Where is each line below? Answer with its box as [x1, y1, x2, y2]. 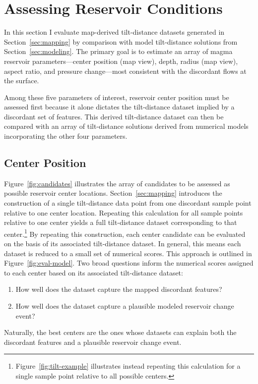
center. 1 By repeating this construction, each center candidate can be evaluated [4, 227, 246, 239]
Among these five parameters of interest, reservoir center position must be [4, 92, 229, 102]
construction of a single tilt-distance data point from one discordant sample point [4, 198, 252, 208]
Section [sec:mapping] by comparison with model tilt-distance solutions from [4, 36, 238, 47]
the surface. [4, 75, 39, 86]
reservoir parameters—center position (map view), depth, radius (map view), [4, 55, 238, 66]
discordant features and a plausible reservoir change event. [4, 336, 182, 347]
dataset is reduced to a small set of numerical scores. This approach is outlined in [4, 248, 252, 258]
